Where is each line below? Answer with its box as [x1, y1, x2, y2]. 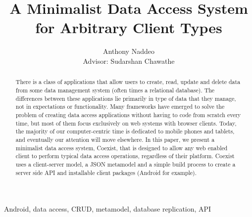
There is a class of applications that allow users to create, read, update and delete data [15, 78, 241, 86]
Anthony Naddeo [103, 46, 154, 56]
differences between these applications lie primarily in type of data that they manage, [15, 94, 236, 102]
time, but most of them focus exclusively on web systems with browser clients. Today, [15, 119, 237, 127]
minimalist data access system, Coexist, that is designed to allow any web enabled [15, 143, 228, 152]
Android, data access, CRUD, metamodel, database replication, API [4, 204, 211, 214]
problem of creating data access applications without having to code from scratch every [15, 110, 241, 119]
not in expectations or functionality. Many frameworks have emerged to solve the [15, 102, 225, 111]
